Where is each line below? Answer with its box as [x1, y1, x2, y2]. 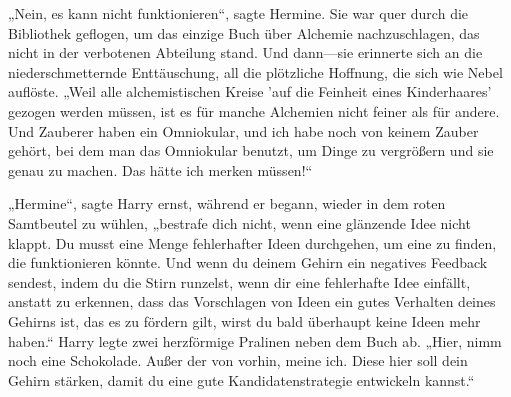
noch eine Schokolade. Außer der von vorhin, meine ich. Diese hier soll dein [8, 350, 468, 371]
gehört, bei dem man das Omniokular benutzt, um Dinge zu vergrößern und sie [8, 140, 494, 161]
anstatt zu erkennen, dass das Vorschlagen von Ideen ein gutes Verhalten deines [8, 291, 496, 312]
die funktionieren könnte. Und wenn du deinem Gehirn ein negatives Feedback [8, 252, 488, 273]
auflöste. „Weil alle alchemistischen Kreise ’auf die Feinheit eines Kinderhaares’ [8, 81, 492, 102]
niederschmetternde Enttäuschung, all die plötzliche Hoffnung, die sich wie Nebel [8, 61, 503, 82]
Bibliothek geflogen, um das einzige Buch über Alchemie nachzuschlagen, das [8, 22, 480, 43]
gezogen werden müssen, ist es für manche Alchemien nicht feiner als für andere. [8, 100, 500, 121]
